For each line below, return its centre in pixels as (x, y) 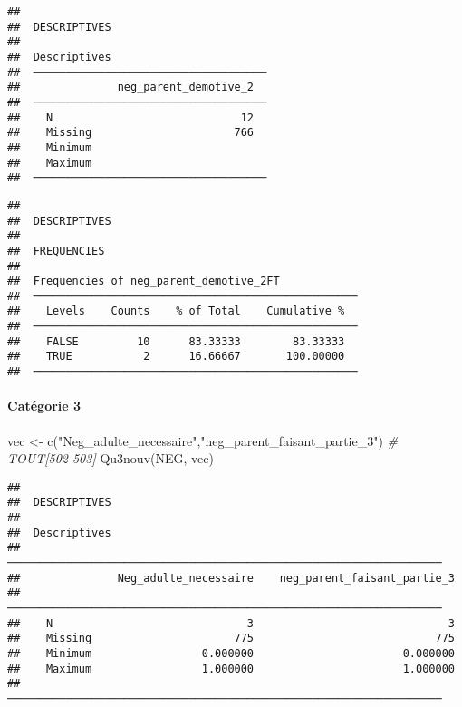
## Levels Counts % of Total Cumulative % (176, 311)
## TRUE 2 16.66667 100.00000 (176, 357)
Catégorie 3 (44, 406)
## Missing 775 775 (231, 639)
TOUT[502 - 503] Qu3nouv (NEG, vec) (111, 458)
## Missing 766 (131, 133)
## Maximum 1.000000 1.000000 (231, 668)
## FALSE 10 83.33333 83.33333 (176, 341)
